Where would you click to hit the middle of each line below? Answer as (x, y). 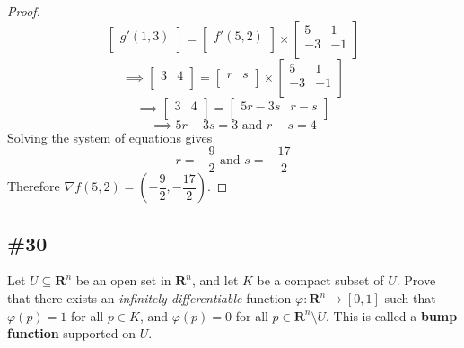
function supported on (71, 333)
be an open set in (123, 280)
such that (410, 298)
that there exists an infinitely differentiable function (149, 298)
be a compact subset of (320, 280)
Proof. (24, 11)
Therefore (34, 186)
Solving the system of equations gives (110, 137)
